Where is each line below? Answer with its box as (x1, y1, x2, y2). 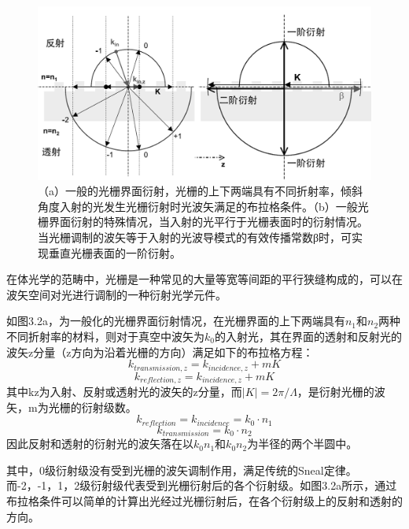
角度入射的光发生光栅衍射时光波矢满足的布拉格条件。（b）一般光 (38, 198, 369, 214)
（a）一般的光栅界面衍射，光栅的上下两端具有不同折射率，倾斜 (38, 183, 363, 199)
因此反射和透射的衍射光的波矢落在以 (6, 435, 193, 452)
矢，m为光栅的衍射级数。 (6, 398, 137, 415)
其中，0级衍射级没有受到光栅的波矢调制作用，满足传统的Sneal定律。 (6, 461, 357, 478)
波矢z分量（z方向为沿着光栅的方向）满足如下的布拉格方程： (6, 343, 314, 360)
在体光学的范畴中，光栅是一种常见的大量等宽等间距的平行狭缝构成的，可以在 (6, 271, 403, 287)
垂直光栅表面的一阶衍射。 (48, 244, 181, 261)
